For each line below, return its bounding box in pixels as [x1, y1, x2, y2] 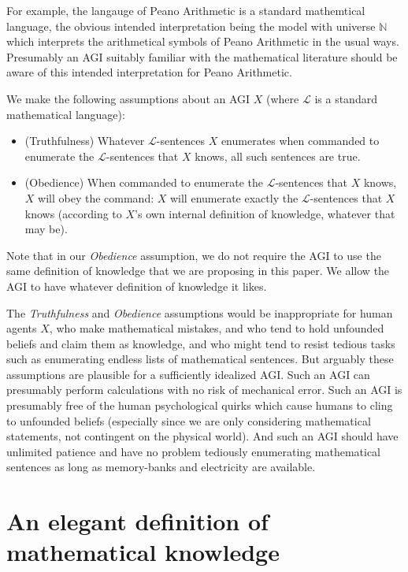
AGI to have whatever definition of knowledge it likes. [6, 277, 267, 294]
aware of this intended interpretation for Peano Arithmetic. [6, 64, 292, 80]
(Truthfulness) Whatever [24, 132, 145, 149]
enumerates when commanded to [221, 132, 380, 149]
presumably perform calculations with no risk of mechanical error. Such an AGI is [6, 381, 402, 398]
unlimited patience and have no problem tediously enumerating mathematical [6, 443, 381, 459]
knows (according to [24, 205, 122, 221]
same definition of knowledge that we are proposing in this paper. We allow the [6, 262, 390, 279]
